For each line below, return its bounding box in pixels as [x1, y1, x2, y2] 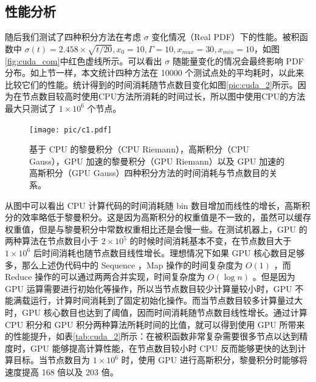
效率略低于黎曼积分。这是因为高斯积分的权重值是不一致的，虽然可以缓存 [21, 211, 311, 223]
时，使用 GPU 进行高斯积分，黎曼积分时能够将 [121, 353, 307, 366]
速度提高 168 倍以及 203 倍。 [5, 365, 118, 378]
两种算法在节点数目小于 [5, 234, 98, 247]
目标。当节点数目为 [13, 353, 90, 366]
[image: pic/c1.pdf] [29, 125, 112, 134]
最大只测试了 [5, 101, 56, 114]
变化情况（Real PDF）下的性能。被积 [151, 30, 300, 43]
